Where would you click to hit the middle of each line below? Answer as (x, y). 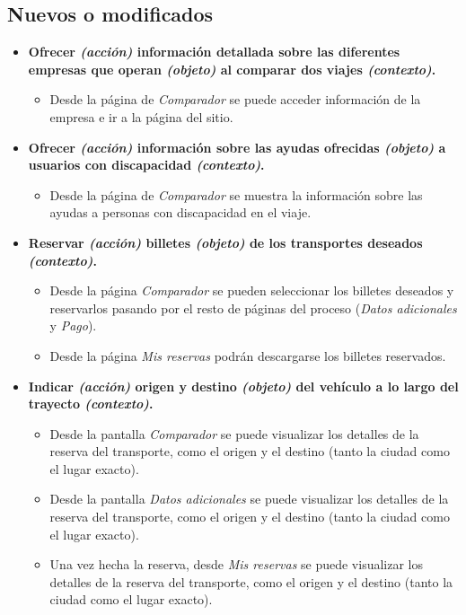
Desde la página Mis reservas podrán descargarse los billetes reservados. (248, 355)
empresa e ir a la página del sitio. (141, 116)
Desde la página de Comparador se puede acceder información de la (235, 99)
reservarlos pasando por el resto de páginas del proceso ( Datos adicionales (253, 307)
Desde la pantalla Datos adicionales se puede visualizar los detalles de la (249, 499)
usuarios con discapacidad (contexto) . (146, 165)
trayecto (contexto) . (91, 404)
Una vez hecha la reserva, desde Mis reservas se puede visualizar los (237, 564)
